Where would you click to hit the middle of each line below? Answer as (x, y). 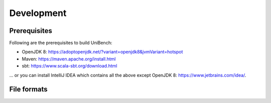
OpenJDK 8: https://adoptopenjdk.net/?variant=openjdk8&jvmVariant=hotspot (102, 52)
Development (38, 13)
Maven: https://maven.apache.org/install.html (69, 59)
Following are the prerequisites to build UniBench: (61, 43)
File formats (28, 89)
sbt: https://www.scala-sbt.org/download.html (70, 66)
